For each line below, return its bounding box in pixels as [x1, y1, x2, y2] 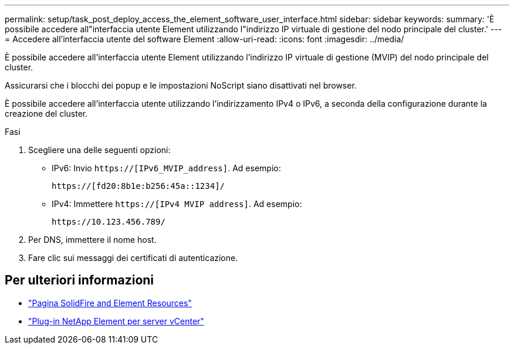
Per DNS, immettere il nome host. [28, 235, 157, 245]
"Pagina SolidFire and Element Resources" [28, 297, 192, 308]
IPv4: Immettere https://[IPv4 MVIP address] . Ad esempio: [52, 199, 302, 209]
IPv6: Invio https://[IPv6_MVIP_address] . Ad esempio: [52, 163, 281, 173]
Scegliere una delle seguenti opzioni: [28, 145, 171, 155]
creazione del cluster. [5, 109, 88, 118]
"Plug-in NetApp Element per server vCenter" [28, 316, 204, 326]
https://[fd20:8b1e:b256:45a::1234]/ [52, 181, 225, 191]
